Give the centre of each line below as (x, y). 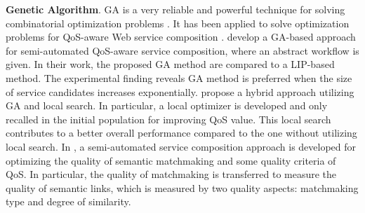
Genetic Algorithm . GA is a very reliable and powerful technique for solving (175, 9)
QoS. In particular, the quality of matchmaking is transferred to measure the (171, 174)
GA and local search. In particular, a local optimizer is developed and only (167, 105)
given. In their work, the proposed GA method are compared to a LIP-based (170, 64)
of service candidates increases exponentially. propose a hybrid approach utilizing (180, 91)
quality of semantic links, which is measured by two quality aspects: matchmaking (182, 187)
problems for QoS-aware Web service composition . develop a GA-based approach (181, 37)
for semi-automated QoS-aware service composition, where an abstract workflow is (182, 50)
